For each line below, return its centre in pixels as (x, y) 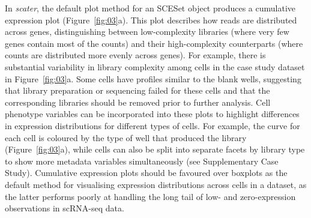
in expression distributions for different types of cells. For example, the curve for (152, 125)
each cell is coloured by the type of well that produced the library (126, 137)
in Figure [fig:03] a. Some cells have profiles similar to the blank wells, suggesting (153, 78)
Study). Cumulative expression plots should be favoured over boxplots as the (146, 173)
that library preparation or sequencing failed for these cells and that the (137, 90)
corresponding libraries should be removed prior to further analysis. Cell (138, 102)
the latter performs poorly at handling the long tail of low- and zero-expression (150, 196)
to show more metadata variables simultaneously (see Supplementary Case (142, 161)
